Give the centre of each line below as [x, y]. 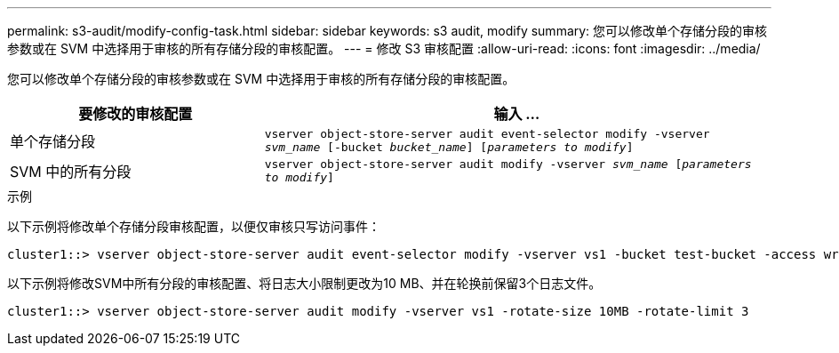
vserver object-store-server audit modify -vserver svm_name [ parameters [508, 164]
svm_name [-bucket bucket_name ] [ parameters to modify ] [449, 147]
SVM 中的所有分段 [71, 172]
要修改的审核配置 [136, 114]
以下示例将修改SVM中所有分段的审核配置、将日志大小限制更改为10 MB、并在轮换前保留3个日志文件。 [304, 283]
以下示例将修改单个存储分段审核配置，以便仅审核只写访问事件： [194, 226]
